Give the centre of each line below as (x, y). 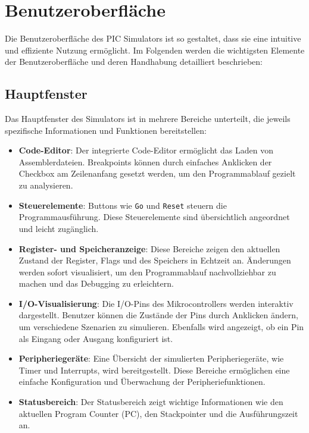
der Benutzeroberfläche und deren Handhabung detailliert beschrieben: (134, 62)
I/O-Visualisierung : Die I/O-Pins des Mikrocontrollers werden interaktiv (156, 303)
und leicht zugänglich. (59, 228)
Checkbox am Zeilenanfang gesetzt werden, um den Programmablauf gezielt (157, 173)
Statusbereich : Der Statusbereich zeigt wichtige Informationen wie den (151, 402)
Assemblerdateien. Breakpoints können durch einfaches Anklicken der (145, 161)
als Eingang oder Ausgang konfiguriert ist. (96, 338)
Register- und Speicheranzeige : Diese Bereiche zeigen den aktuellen (149, 248)
